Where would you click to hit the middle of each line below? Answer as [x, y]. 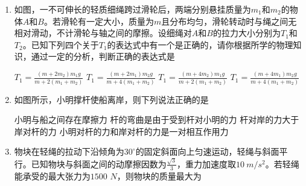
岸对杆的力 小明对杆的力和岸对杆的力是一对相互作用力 [121, 131]
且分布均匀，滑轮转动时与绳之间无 [229, 21]
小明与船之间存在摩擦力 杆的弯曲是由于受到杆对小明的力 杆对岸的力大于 [157, 119]
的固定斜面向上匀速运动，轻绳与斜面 [207, 151]
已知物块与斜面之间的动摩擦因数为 [99, 163]
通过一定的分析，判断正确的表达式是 [103, 56]
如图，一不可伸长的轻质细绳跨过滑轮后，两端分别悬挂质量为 [132, 9]
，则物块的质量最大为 [159, 175]
